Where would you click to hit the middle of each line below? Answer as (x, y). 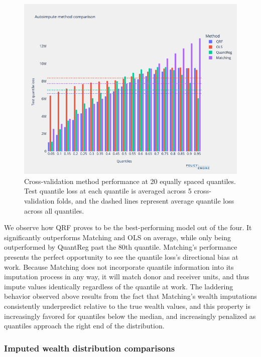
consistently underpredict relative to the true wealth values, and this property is (127, 306)
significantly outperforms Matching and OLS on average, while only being (118, 237)
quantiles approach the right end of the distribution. (84, 326)
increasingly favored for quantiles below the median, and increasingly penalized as (130, 316)
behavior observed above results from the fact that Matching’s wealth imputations (130, 296)
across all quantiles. (54, 210)
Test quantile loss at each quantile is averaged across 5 (108, 191)
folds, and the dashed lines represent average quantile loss (145, 200)
